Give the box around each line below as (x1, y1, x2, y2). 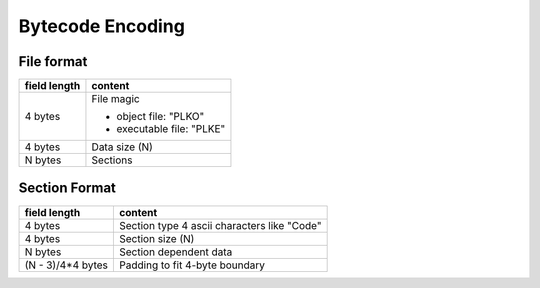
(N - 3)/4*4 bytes (24, 258, 109, 272)
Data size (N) (91, 140, 154, 154)
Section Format (18, 180, 117, 197)
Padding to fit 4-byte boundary (119, 258, 265, 272)
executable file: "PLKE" (116, 122, 226, 136)
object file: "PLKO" (116, 110, 205, 124)
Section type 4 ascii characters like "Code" (119, 218, 322, 232)
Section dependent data (119, 245, 233, 259)
